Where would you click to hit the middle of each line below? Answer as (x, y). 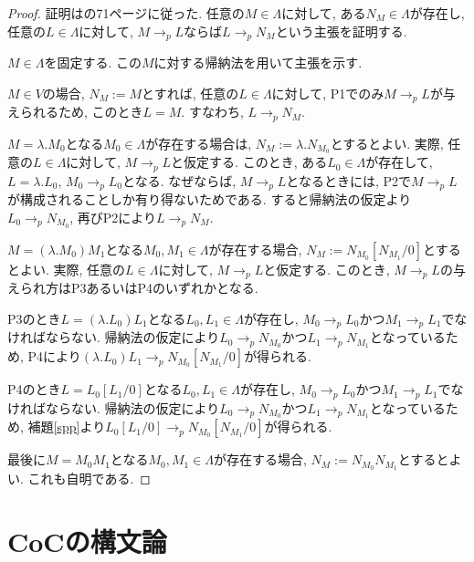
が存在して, (399, 162)
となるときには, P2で (348, 180)
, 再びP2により (113, 217)
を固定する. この (93, 62)
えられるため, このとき (75, 112)
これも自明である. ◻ (89, 479)
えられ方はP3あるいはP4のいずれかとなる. (133, 288)
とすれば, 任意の (190, 93)
